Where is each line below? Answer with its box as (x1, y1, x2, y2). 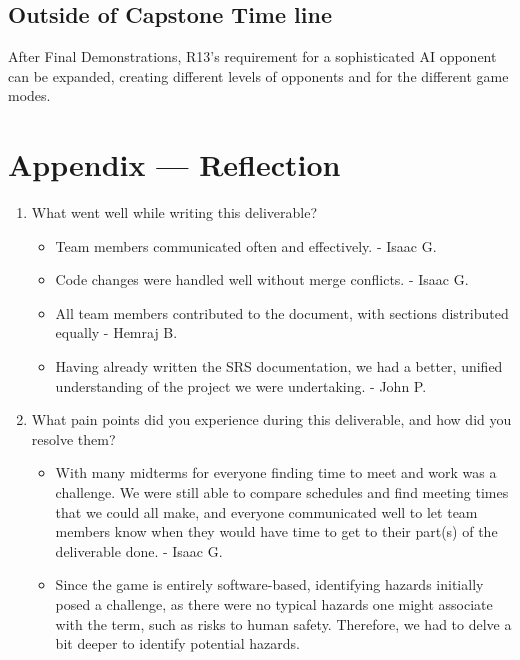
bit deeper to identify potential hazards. (55, 633, 301, 654)
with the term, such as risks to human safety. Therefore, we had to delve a (55, 613, 512, 634)
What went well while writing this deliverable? (31, 202, 318, 223)
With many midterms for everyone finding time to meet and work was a (55, 462, 497, 483)
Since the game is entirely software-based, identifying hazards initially (55, 574, 484, 595)
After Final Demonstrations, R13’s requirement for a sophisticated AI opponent (8, 46, 497, 67)
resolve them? (31, 428, 116, 449)
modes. (8, 85, 51, 106)
